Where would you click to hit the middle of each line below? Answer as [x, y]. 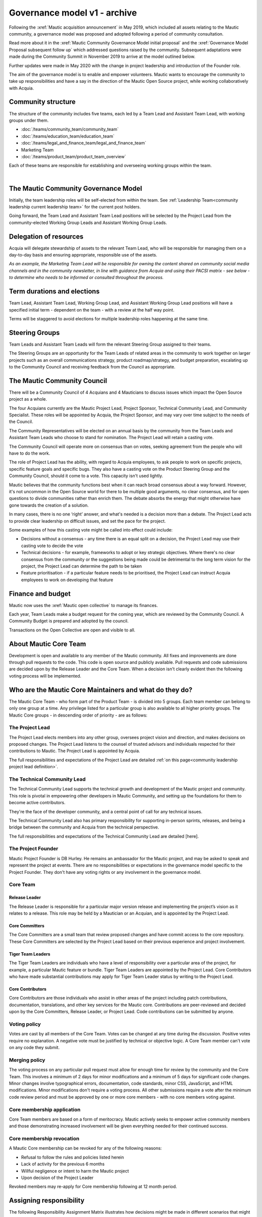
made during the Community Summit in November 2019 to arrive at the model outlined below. [102, 56]
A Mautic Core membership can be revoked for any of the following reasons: [85, 1148]
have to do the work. [30, 453]
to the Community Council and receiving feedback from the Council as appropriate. [92, 367]
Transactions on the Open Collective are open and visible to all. [72, 630]
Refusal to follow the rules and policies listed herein [73, 1157]
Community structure [42, 102]
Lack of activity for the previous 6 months [63, 1164]
